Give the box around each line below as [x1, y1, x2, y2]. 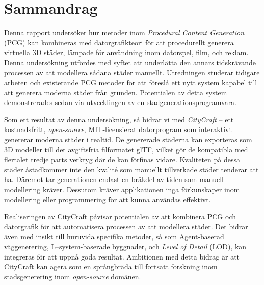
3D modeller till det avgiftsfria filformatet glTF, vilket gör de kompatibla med [4, 144, 248, 154]
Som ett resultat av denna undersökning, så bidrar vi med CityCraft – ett [4, 114, 234, 124]
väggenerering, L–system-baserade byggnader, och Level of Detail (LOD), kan [4, 241, 247, 251]
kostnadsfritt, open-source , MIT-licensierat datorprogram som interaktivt [4, 124, 232, 135]
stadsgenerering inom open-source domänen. [4, 271, 141, 281]
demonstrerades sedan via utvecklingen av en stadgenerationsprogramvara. [4, 97, 237, 108]
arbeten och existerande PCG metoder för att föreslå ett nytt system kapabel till [4, 77, 257, 88]
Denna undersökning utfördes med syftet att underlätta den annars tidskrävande [4, 57, 256, 67]
